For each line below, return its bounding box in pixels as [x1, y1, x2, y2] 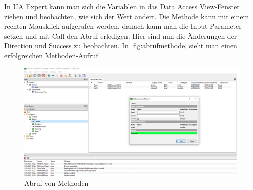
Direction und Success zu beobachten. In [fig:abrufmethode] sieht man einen [4, 40, 237, 51]
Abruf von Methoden [24, 177, 89, 188]
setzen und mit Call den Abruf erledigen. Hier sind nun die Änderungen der [4, 30, 237, 41]
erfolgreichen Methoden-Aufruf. [4, 50, 100, 60]
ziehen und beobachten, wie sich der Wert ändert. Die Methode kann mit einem [4, 11, 249, 21]
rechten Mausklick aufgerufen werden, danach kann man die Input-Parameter [4, 21, 242, 31]
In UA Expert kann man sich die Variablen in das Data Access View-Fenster [4, 1, 240, 11]
